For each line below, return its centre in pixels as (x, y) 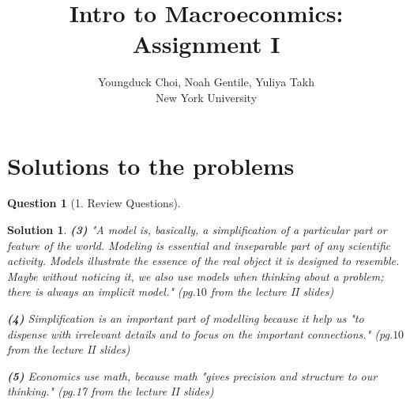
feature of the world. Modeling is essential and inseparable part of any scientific (199, 245)
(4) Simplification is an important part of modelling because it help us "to (186, 318)
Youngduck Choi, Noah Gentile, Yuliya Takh (206, 82)
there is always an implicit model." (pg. (102, 291)
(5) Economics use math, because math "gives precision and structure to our (192, 375)
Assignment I (206, 44)
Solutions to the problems (151, 165)
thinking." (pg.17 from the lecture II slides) (111, 391)
